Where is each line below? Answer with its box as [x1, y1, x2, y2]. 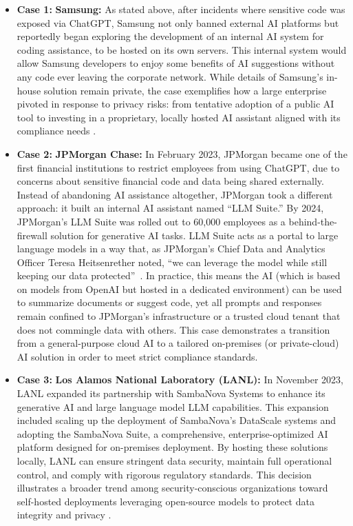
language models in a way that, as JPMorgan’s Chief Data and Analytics [17, 241, 325, 256]
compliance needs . [17, 123, 96, 138]
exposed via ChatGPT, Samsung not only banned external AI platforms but [17, 15, 339, 30]
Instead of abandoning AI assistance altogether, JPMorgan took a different [17, 187, 333, 201]
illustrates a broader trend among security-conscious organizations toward [17, 481, 328, 495]
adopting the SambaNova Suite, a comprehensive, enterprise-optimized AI [17, 426, 328, 441]
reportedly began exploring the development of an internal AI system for [17, 29, 324, 43]
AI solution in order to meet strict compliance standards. [17, 349, 258, 363]
